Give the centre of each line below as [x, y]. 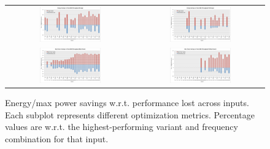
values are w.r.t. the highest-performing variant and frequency [121, 127]
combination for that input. [57, 138]
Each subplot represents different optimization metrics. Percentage [130, 114]
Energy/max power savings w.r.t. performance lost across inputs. [127, 102]
